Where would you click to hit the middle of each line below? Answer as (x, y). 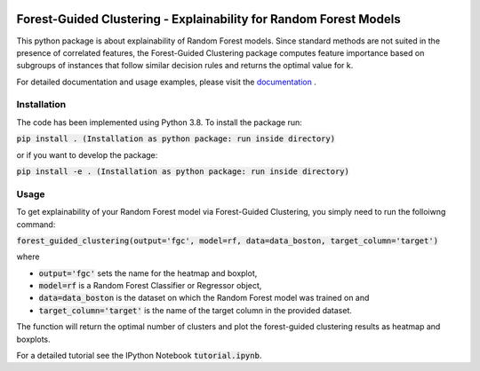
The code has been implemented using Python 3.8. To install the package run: (159, 122)
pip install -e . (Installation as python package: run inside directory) (183, 172)
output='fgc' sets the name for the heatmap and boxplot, (148, 273)
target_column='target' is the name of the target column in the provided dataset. (196, 310)
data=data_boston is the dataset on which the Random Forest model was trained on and (204, 298)
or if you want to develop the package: (87, 154)
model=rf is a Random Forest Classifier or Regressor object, (150, 286)
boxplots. (33, 339)
